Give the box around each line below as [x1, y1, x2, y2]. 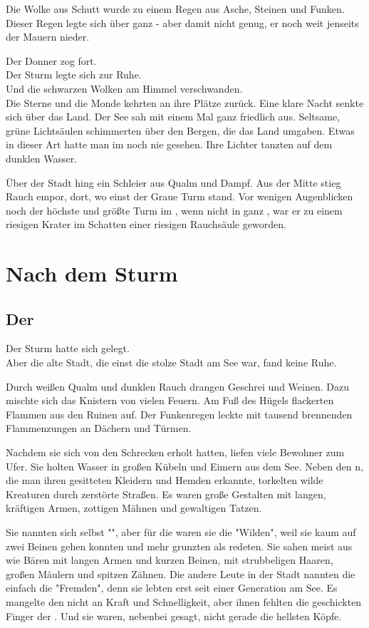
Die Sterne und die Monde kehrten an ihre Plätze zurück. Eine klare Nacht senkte [6, 95, 364, 110]
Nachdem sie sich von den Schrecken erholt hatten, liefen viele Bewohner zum [6, 445, 345, 460]
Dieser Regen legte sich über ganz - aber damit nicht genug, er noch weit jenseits [6, 15, 359, 30]
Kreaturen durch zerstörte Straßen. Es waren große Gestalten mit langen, [6, 486, 326, 501]
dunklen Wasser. [6, 150, 78, 165]
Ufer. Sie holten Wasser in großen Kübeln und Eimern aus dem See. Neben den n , [6, 458, 363, 473]
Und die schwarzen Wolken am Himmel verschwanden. [6, 81, 243, 96]
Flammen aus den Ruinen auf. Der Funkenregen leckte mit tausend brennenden [6, 406, 353, 421]
